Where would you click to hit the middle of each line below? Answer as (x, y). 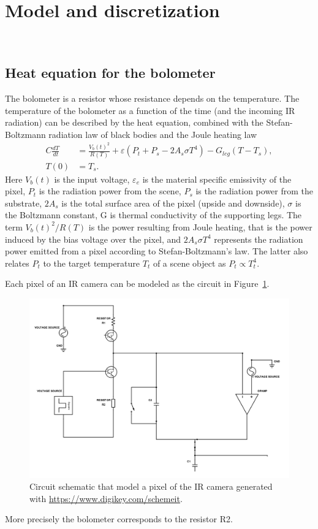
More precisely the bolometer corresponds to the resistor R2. (119, 519)
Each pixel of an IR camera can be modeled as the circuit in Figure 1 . (137, 284)
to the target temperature (92, 263)
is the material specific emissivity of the (217, 179)
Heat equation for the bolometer (110, 73)
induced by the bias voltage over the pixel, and (93, 239)
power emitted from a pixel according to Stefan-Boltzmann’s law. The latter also (157, 251)
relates (17, 263)
